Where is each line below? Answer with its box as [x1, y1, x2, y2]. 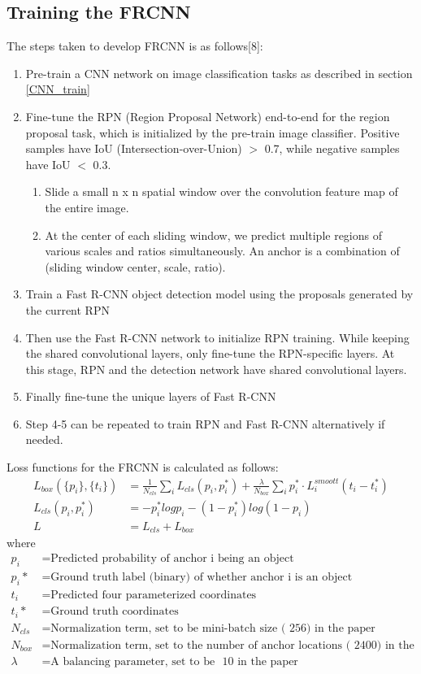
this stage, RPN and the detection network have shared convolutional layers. [25, 360, 407, 377]
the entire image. [45, 198, 129, 215]
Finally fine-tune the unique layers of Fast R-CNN [25, 388, 276, 405]
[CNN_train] [25, 80, 90, 98]
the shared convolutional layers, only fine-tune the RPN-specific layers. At [25, 345, 395, 362]
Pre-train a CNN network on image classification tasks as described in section [25, 64, 413, 81]
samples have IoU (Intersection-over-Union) [25, 140, 242, 157]
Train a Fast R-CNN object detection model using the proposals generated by [25, 285, 414, 302]
